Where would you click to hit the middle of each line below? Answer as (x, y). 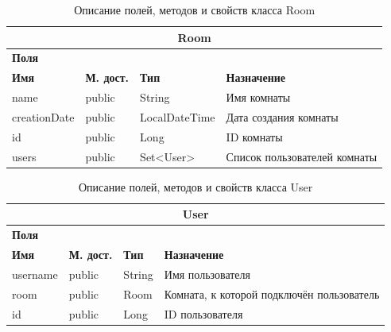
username (35, 274)
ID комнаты (254, 136)
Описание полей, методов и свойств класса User (196, 186)
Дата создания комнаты (282, 116)
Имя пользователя (207, 274)
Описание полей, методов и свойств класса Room (195, 10)
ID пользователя (203, 313)
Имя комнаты (258, 97)
